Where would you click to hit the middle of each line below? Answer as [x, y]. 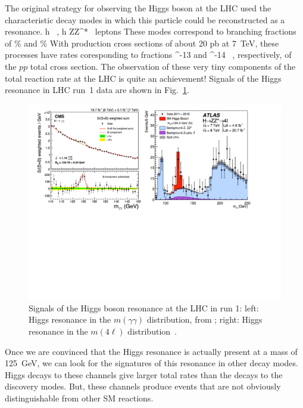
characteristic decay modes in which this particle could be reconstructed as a [145, 19]
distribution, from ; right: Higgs [204, 319]
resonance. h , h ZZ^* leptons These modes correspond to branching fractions [151, 31]
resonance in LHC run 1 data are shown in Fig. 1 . [97, 90]
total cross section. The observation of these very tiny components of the [163, 66]
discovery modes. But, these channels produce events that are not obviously [143, 386]
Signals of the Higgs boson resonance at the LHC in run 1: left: [144, 307]
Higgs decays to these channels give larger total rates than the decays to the [144, 374]
